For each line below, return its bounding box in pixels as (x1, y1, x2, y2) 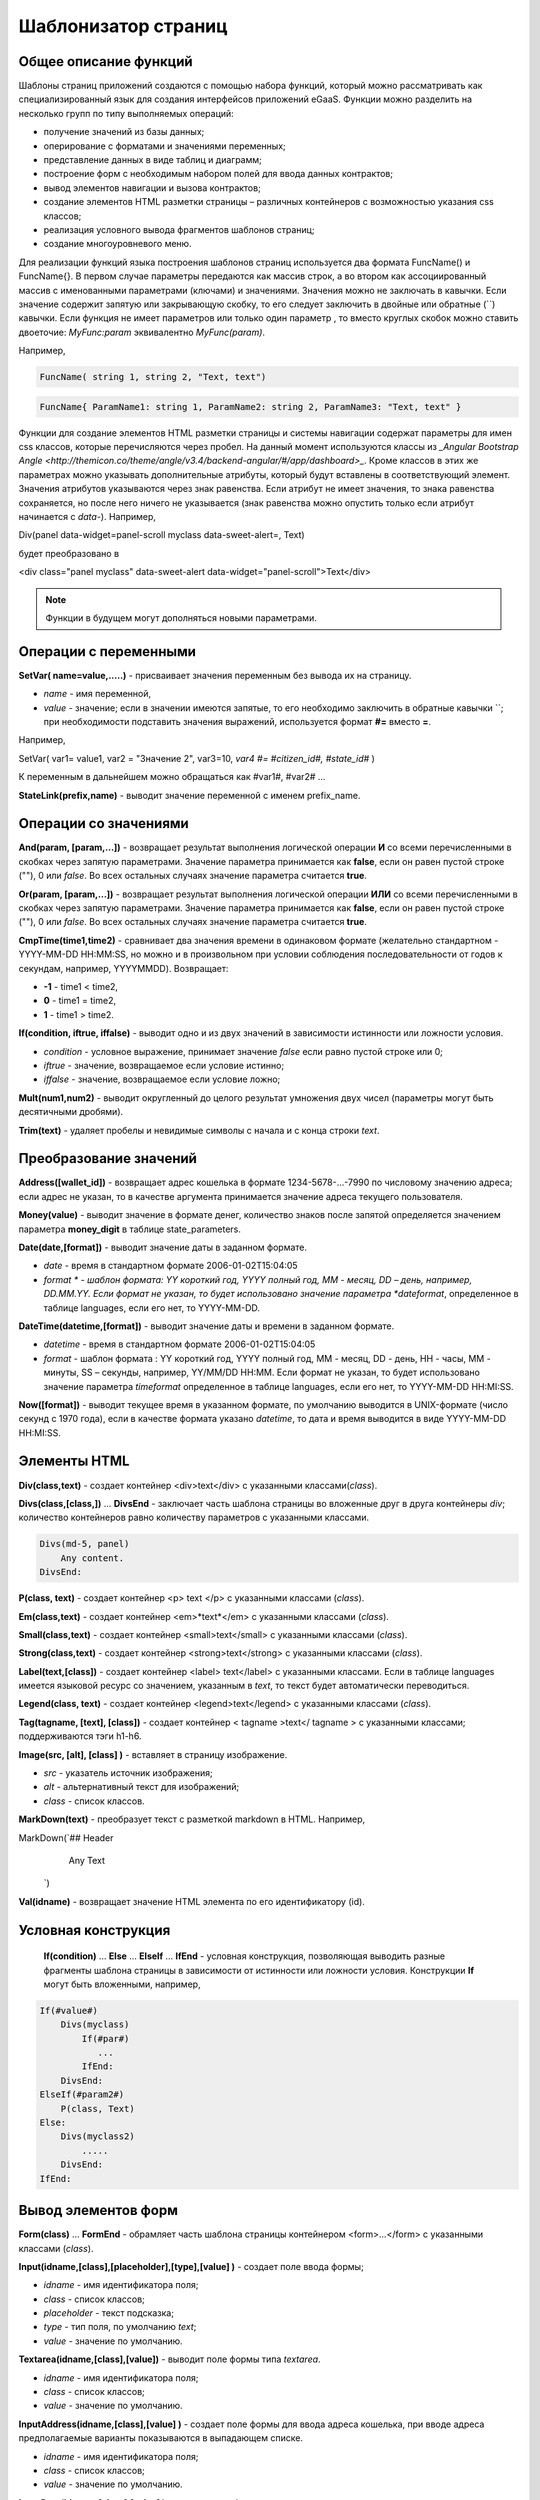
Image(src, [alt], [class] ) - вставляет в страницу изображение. (18, 1748, 288, 1760)
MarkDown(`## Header (18, 1831, 114, 1844)
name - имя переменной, (43, 688, 152, 700)
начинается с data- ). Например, (18, 510, 157, 522)
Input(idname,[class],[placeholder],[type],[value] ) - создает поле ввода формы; (18, 2260, 364, 2272)
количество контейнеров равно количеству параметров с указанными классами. (18, 1511, 370, 1524)
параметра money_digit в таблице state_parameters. (18, 1223, 242, 1235)
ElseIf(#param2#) (39, 2089, 125, 2100)
